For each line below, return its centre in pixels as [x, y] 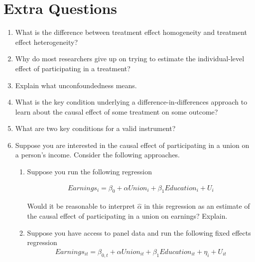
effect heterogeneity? [47, 42]
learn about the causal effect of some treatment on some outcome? [117, 111]
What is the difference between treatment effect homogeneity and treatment [131, 32]
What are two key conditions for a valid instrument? [95, 128]
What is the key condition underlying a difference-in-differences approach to [131, 102]
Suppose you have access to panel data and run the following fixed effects [139, 232]
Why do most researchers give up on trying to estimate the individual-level [130, 59]
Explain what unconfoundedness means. [76, 85]
